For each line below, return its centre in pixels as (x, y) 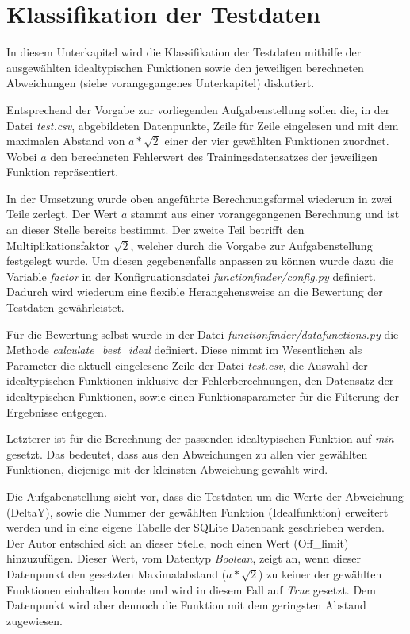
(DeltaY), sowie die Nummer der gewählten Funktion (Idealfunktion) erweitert (197, 511)
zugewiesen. (34, 620)
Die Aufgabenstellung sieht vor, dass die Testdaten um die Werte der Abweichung (205, 496)
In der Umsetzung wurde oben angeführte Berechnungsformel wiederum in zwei (199, 198)
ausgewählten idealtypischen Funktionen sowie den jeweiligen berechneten (185, 67)
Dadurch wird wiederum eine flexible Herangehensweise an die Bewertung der (195, 292)
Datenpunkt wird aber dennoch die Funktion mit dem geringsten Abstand (186, 605)
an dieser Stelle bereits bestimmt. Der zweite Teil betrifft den (155, 230)
